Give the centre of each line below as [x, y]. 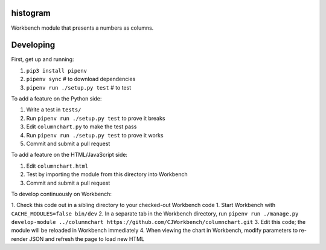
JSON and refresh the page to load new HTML [87, 238]
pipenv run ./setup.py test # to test [79, 87]
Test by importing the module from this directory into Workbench [107, 174]
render [20, 238]
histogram [31, 13]
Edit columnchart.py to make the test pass [81, 127]
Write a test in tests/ [54, 110]
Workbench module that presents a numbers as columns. [82, 28]
